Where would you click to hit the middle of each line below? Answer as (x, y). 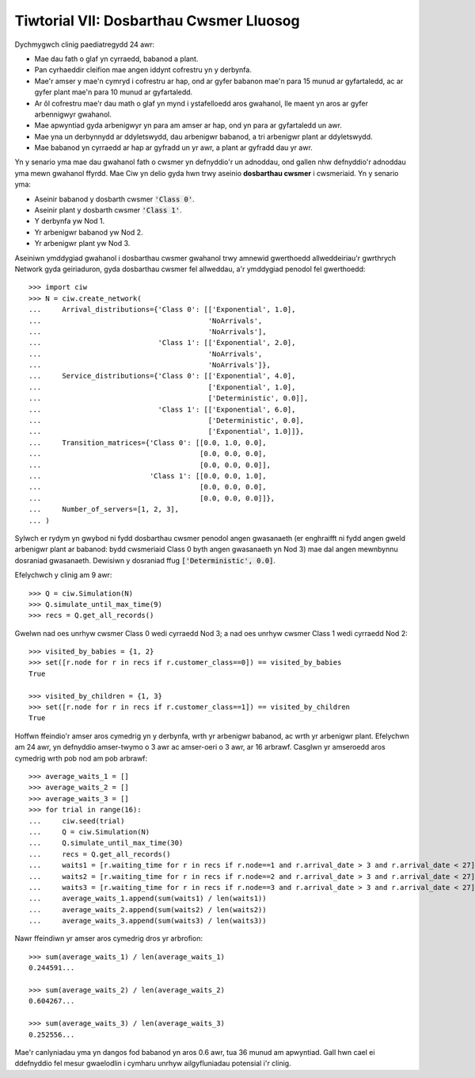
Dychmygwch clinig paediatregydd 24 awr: (85, 44)
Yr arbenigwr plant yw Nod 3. (82, 244)
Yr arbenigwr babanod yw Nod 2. (89, 232)
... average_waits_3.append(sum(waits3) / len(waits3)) (148, 921)
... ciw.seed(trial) (77, 821)
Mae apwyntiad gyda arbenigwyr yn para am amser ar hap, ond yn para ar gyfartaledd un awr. (188, 125)
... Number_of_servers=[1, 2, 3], (104, 509)
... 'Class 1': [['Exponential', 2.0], (162, 343)
